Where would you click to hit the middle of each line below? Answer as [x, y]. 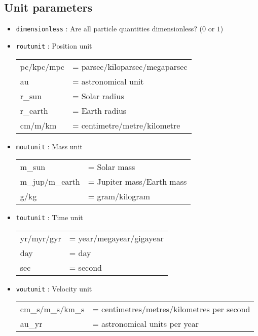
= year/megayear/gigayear [116, 238]
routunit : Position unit [54, 45]
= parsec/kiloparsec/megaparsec [130, 66]
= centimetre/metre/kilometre [126, 125]
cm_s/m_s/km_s [52, 309]
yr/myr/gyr [41, 238]
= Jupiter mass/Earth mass [137, 182]
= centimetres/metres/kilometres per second [171, 309]
